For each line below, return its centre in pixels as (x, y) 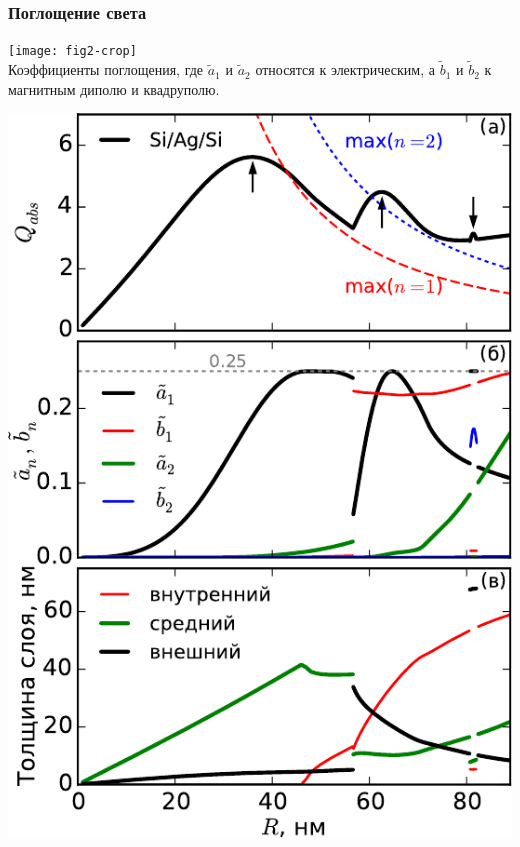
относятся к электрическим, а (345, 69)
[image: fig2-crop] (72, 51)
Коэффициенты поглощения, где (106, 69)
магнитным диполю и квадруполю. (114, 88)
